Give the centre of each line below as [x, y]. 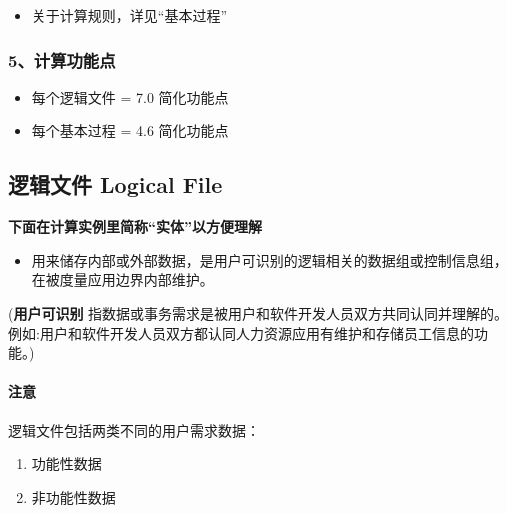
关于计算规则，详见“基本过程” [129, 15]
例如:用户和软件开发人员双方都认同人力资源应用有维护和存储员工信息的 [241, 332]
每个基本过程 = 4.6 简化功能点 [130, 130]
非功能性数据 [73, 496]
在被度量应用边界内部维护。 [122, 279]
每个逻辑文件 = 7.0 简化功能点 [130, 96]
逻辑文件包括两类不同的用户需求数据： [134, 429]
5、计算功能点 [62, 59]
